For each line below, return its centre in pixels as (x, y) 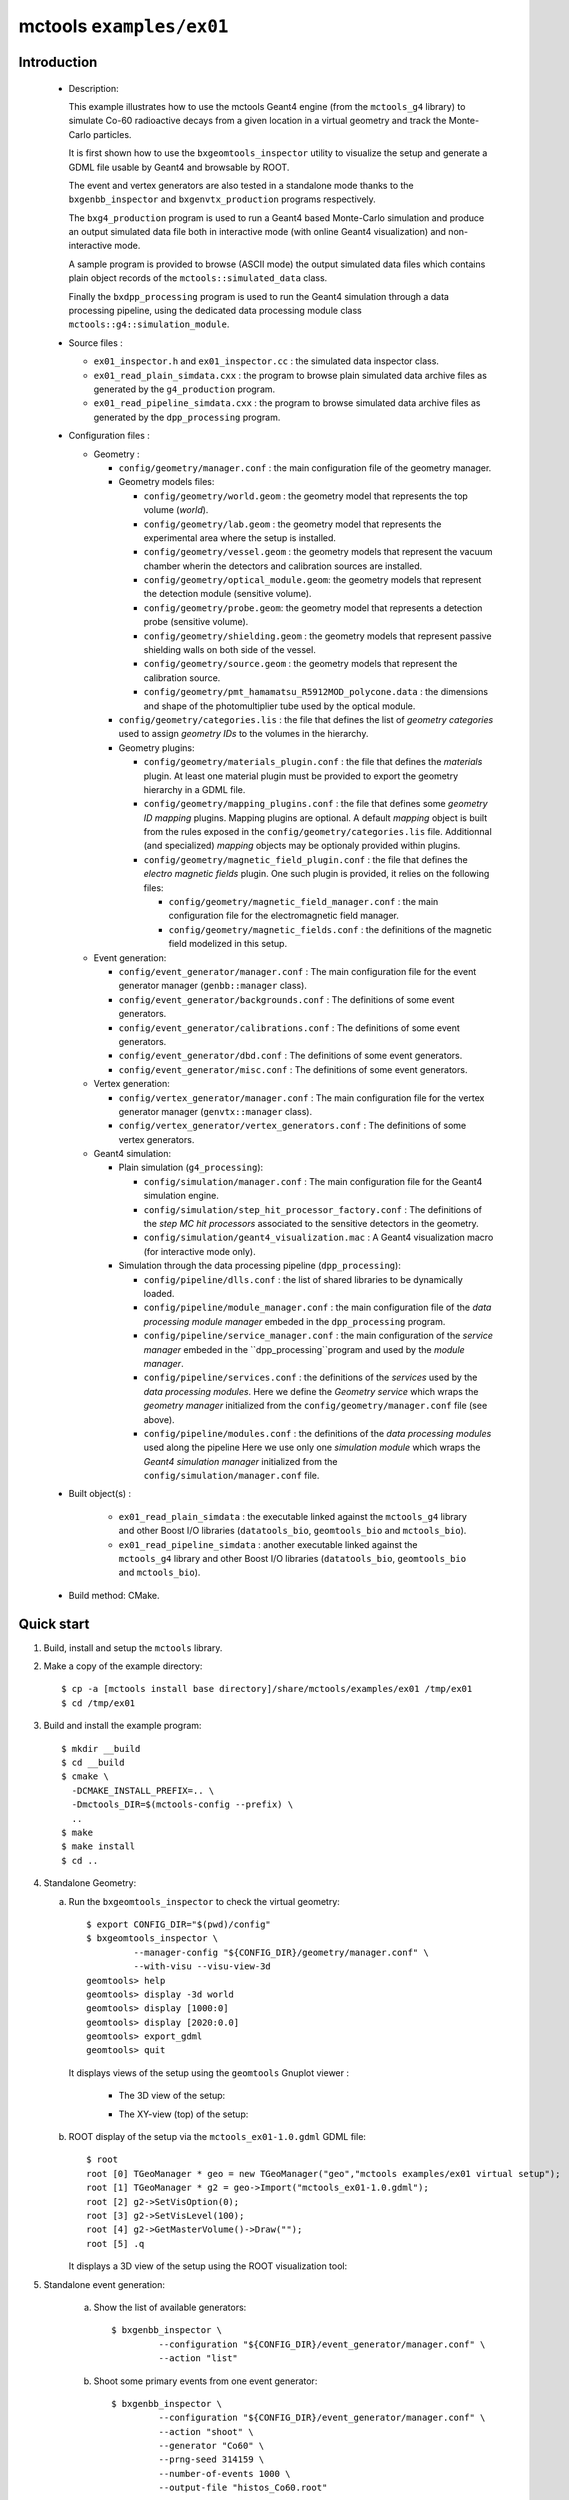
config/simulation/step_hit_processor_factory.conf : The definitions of (312, 1209)
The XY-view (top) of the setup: (183, 2114)
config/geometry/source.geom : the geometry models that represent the (300, 664)
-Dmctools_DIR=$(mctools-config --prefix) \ (182, 1804)
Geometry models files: (166, 482)
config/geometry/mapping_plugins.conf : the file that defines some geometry (316, 804)
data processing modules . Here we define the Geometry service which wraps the (311, 1391)
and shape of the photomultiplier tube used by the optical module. (279, 706)
